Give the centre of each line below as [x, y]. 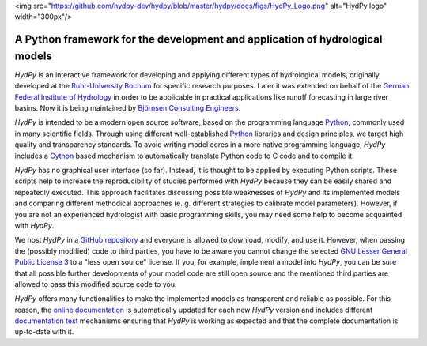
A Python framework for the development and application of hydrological [198, 39]
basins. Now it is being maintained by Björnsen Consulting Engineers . [128, 108]
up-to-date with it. [44, 332]
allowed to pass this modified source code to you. [96, 284]
